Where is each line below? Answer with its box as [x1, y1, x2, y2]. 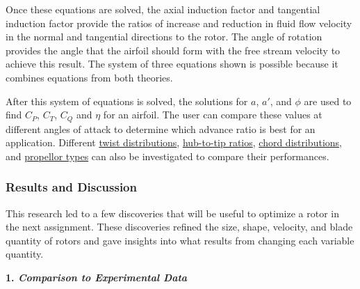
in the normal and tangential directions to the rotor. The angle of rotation [6, 29, 322, 44]
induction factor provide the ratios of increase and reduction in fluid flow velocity [6, 15, 352, 30]
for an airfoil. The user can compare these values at [103, 107, 322, 122]
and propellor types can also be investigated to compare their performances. [6, 148, 329, 163]
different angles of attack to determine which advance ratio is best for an [6, 121, 316, 136]
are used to [304, 93, 352, 108]
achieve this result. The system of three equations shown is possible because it [6, 56, 338, 71]
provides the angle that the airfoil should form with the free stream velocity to [6, 42, 341, 57]
